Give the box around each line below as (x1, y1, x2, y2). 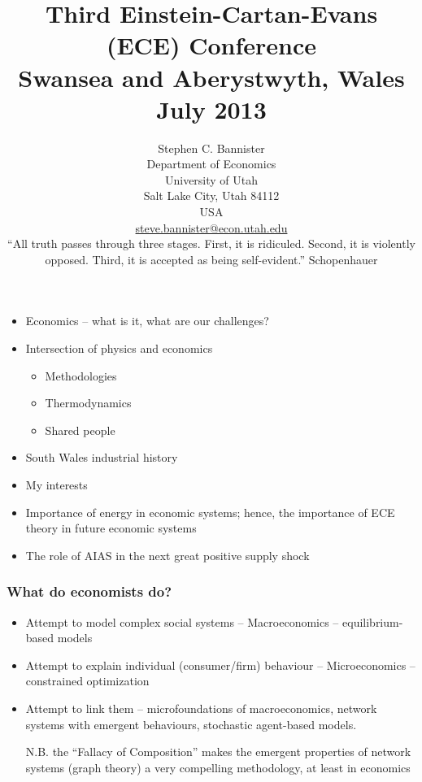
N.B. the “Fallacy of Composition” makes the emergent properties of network (25, 743, 411, 760)
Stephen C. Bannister (158, 139, 265, 156)
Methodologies (45, 367, 117, 384)
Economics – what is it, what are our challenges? (25, 312, 269, 329)
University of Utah (164, 171, 259, 188)
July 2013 (156, 92, 267, 125)
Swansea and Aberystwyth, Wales (18, 60, 405, 93)
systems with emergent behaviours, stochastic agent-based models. (25, 715, 357, 732)
